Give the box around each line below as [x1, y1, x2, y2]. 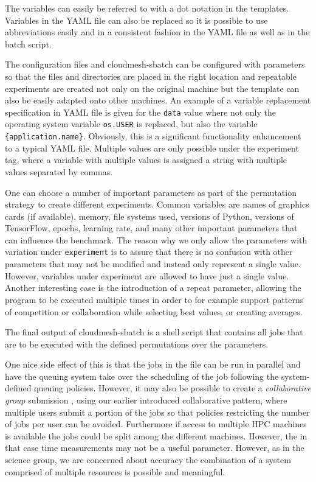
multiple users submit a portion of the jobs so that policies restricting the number [5, 405, 310, 418]
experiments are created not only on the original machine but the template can [5, 82, 300, 94]
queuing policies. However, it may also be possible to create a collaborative [34, 382, 311, 394]
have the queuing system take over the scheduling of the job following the [5, 369, 279, 382]
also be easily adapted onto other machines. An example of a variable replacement [5, 94, 311, 107]
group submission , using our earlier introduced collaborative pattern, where [5, 394, 287, 407]
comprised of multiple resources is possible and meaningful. [5, 465, 225, 478]
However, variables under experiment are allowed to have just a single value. [5, 269, 289, 282]
